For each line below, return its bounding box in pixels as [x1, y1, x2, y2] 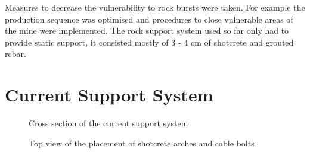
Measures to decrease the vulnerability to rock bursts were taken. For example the [5, 1, 305, 13]
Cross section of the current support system [29, 117, 188, 129]
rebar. [5, 47, 26, 60]
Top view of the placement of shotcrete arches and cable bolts [29, 136, 255, 149]
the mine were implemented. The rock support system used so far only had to [5, 24, 289, 37]
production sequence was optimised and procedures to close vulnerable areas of [5, 12, 293, 25]
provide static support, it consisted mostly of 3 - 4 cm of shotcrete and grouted [5, 36, 294, 48]
